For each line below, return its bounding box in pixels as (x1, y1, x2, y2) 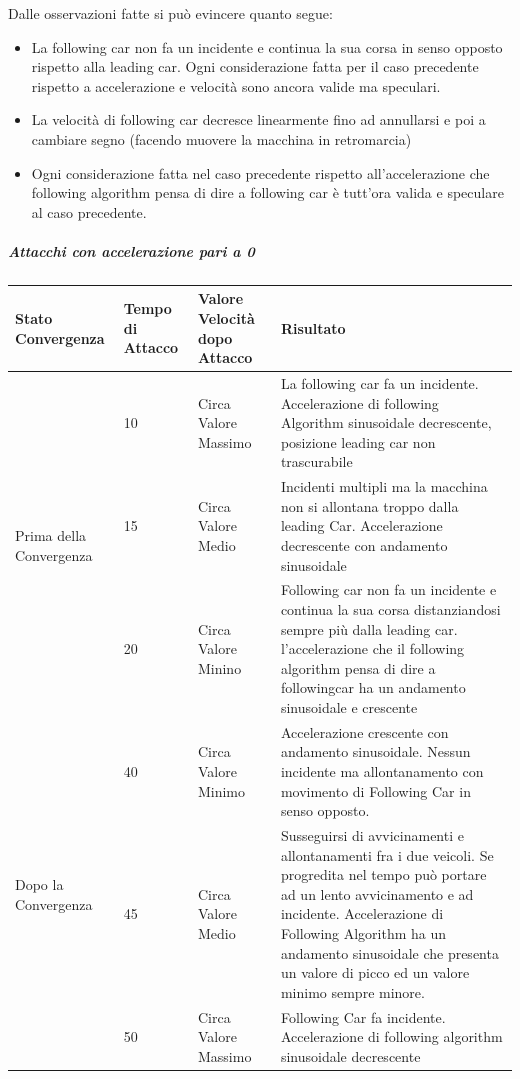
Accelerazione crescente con (280, 721, 449, 742)
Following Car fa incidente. (280, 1006, 446, 1027)
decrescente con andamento (280, 535, 448, 556)
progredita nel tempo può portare (280, 864, 487, 885)
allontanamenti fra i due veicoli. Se (280, 844, 494, 865)
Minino (197, 657, 242, 678)
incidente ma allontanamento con (280, 761, 484, 782)
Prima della (15, 525, 87, 546)
